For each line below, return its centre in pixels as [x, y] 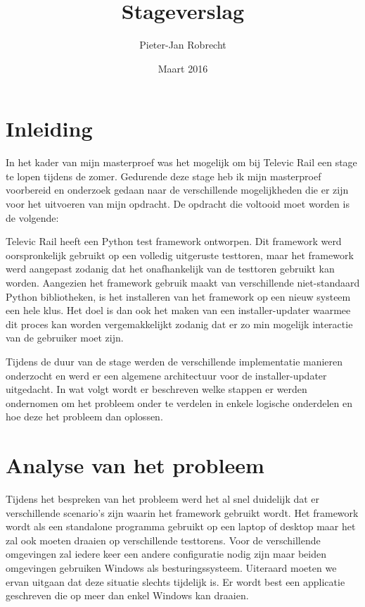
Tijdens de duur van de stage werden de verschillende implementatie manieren [174, 361]
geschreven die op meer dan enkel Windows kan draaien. [127, 595]
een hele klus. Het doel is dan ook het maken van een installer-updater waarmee [178, 310]
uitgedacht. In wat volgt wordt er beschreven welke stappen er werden [156, 389]
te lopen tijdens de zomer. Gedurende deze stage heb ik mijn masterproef [164, 176]
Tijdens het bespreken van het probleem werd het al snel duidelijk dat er [163, 499]
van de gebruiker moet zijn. [65, 338]
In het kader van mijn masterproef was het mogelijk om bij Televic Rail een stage [181, 162]
